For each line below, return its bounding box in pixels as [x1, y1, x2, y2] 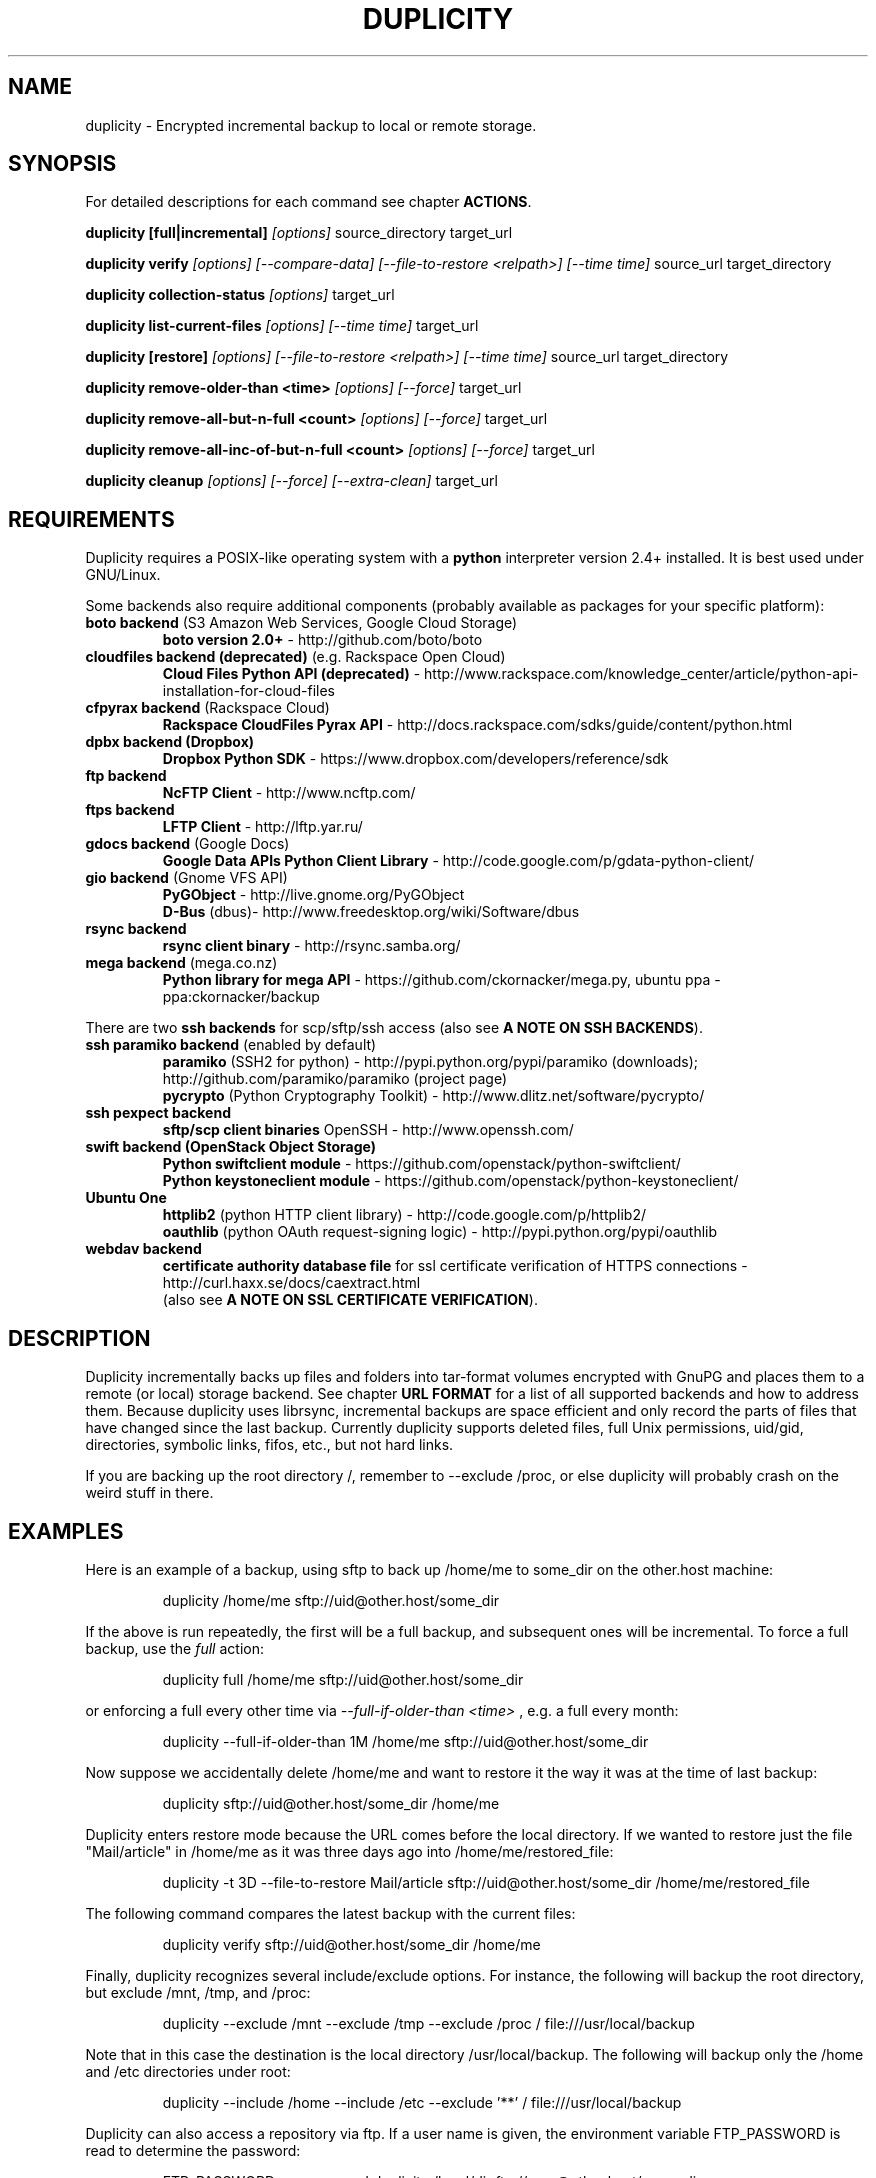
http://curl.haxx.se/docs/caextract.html [162, 1274, 421, 1292]
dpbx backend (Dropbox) [85, 733, 255, 751]
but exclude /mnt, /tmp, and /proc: [85, 1983, 311, 2001]
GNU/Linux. [85, 566, 161, 584]
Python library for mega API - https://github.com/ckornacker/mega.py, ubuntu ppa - [162, 971, 721, 989]
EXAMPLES [8, 1518, 124, 1544]
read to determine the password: [85, 2141, 301, 2159]
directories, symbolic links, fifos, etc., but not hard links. [85, 1436, 454, 1454]
